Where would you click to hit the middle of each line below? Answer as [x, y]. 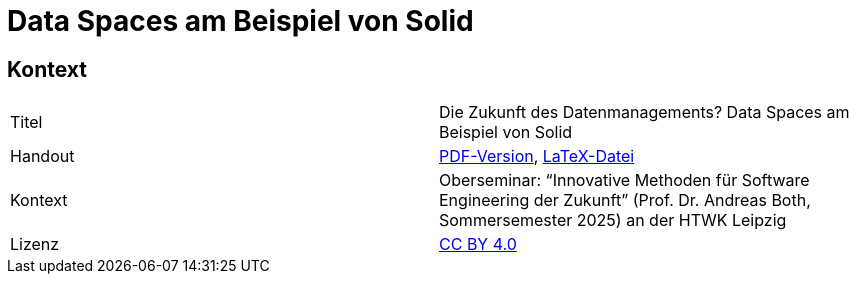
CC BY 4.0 [478, 244]
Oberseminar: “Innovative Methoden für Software [624, 180]
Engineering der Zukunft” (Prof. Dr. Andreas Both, [625, 200]
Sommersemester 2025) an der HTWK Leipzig [613, 220]
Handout [42, 156]
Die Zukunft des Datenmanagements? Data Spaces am [644, 112]
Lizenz [35, 244]
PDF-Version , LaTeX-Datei [537, 156]
